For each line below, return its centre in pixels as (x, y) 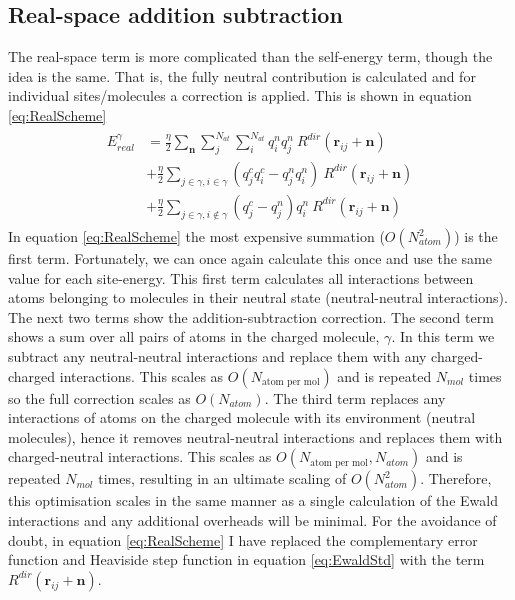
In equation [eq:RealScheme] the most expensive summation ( (196, 236)
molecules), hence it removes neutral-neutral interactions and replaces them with (255, 436)
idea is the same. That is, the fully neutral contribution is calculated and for (242, 75)
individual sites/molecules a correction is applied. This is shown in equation (240, 95)
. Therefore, (456, 478)
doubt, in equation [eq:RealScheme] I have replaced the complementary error (243, 539)
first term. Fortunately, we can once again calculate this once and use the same (250, 258)
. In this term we (443, 336)
